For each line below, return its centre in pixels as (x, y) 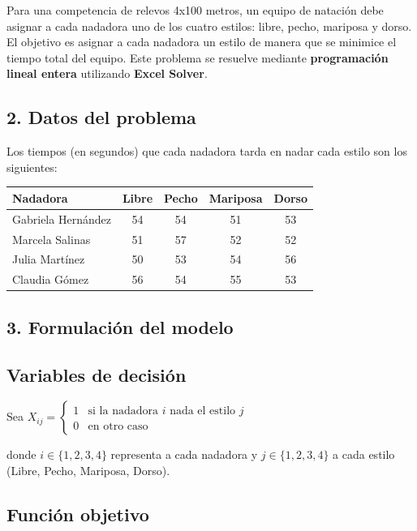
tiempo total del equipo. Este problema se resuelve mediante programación (198, 57)
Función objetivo (78, 514)
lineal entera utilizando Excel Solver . (107, 73)
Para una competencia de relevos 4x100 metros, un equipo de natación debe (195, 10)
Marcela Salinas (52, 239)
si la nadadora (123, 411)
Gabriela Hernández (62, 218)
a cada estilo (364, 454)
